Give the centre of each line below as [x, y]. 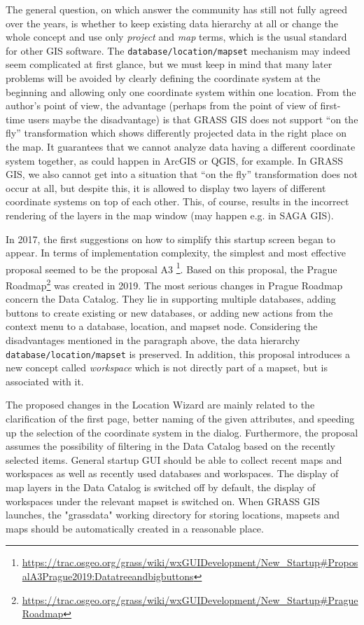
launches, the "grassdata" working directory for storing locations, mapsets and [173, 515]
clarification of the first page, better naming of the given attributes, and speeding [180, 419]
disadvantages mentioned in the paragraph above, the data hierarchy [153, 340]
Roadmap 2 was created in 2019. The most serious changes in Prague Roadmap [174, 284]
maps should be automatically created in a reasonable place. [135, 528]
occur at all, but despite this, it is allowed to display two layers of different [166, 187]
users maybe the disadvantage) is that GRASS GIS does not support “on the [193, 119]
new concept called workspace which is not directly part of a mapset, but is [167, 368]
